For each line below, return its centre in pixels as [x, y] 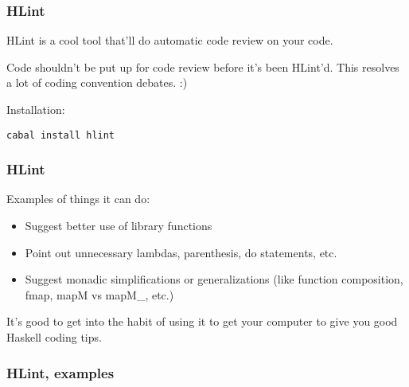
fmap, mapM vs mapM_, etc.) [99, 294]
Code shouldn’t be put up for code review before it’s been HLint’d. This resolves [203, 66]
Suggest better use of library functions [119, 226]
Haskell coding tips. [54, 337]
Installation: [36, 109]
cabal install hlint [61, 135]
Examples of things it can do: [78, 199]
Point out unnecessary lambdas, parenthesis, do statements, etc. [181, 252]
